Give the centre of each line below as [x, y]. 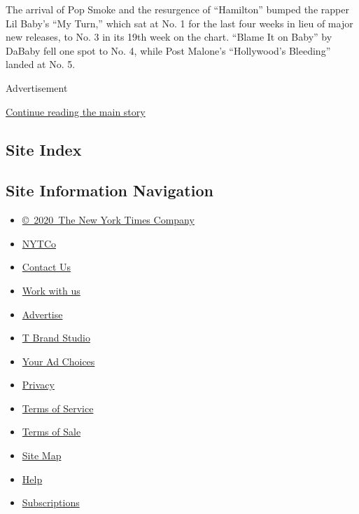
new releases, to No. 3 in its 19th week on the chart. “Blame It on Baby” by [169, 37]
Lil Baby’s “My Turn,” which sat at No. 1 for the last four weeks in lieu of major [179, 23]
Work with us [51, 290]
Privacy [38, 385]
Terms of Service [58, 408]
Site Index [44, 149]
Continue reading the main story [76, 111]
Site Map [42, 455]
